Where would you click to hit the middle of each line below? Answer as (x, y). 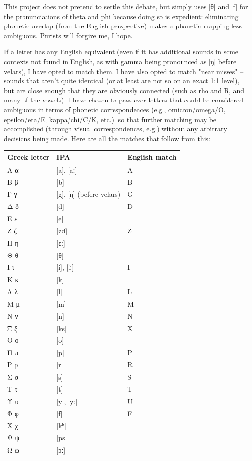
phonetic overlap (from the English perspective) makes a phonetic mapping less (123, 26)
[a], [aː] (67, 169)
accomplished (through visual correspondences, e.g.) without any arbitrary (115, 129)
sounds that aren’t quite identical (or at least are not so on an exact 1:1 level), (122, 81)
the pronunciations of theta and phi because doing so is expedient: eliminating (121, 16)
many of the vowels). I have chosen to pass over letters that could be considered (124, 100)
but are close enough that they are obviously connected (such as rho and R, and (124, 90)
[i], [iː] (65, 267)
